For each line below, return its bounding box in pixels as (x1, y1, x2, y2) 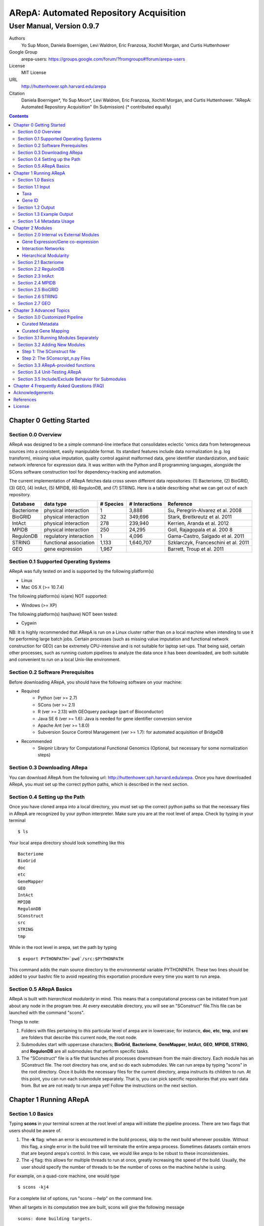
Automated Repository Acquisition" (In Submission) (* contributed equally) (21, 104, 171, 110)
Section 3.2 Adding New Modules (18, 341, 86, 348)
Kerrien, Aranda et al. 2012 (168, 520, 229, 527)
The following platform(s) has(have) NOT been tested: (9, 611, 118, 617)
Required (21, 688, 40, 694)
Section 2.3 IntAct (18, 273, 54, 279)
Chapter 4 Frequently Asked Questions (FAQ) (13, 383, 105, 388)
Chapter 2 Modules (13, 225, 52, 230)
